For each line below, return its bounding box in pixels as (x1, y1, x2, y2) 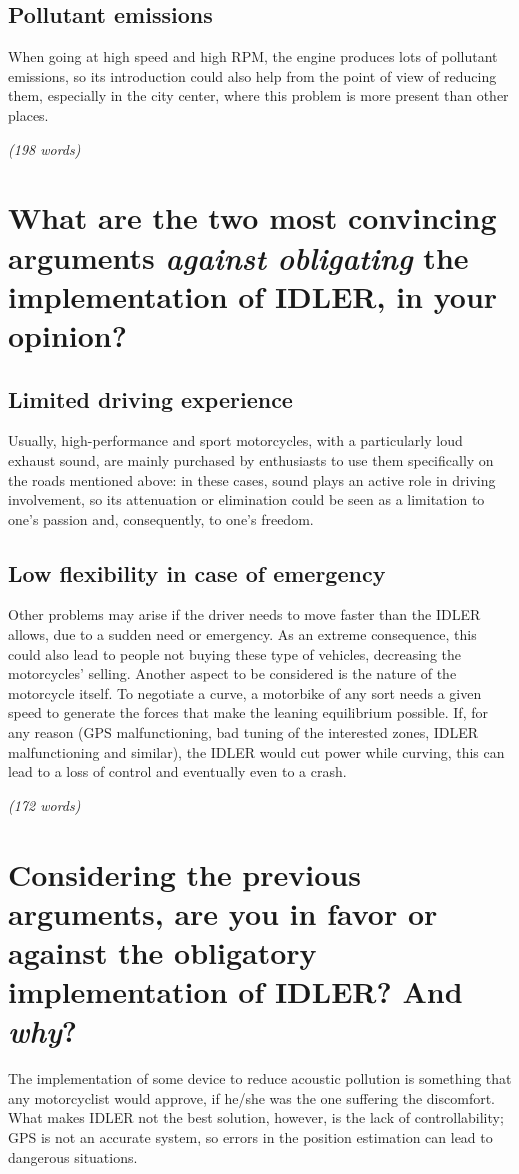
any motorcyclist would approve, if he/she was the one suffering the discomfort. (8, 1087, 496, 1108)
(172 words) (8, 794, 81, 815)
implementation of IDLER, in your (8, 275, 498, 316)
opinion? (8, 314, 127, 355)
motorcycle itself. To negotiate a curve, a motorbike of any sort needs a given (8, 682, 482, 703)
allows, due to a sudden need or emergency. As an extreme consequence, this (8, 624, 477, 645)
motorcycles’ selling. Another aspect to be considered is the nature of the (8, 663, 457, 684)
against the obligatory (8, 931, 317, 972)
